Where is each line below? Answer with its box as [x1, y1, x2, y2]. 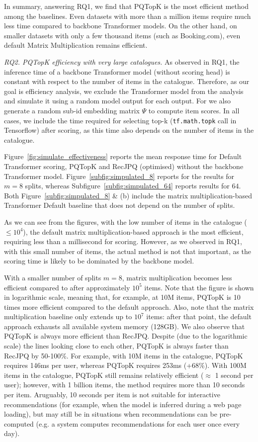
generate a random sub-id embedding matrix [4, 105, 140, 115]
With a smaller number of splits [4, 272, 101, 282]
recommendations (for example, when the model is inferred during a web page [4, 399, 242, 409]
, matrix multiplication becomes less [122, 272, 232, 282]
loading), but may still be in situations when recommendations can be [4, 409, 217, 419]
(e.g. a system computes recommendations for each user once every [36, 418, 240, 429]
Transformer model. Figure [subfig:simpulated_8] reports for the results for [4, 171, 235, 181]
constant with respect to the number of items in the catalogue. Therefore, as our [4, 76, 250, 87]
